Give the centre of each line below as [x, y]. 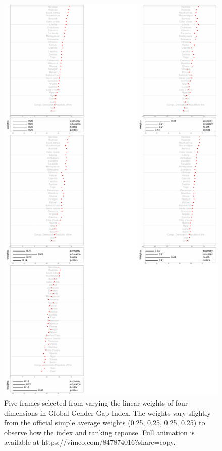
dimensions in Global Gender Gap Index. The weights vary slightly [107, 412]
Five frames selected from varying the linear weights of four [96, 402]
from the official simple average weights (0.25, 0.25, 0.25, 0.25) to [105, 422]
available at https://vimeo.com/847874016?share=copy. [90, 442]
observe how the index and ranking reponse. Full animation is [99, 432]
